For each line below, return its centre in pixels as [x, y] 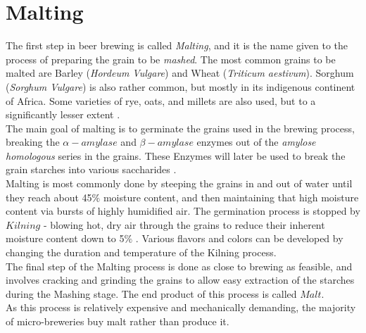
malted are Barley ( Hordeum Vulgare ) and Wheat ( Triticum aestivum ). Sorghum [180, 73]
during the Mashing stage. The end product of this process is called [151, 293]
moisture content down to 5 [65, 238]
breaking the [33, 142]
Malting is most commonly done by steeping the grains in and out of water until [179, 183]
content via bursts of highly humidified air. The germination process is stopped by [183, 211]
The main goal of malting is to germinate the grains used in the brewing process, [180, 128]
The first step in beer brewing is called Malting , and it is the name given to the [177, 45]
